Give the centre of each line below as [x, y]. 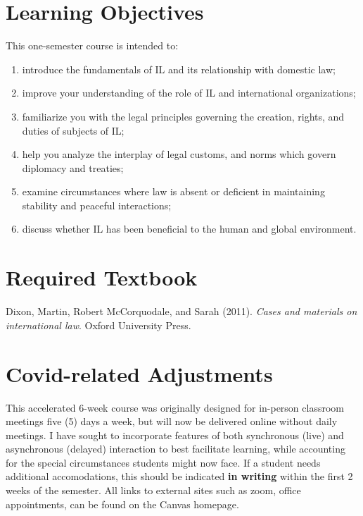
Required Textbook [102, 277]
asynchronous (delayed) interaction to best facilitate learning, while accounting [176, 449]
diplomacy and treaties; [73, 167]
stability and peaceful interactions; [97, 205]
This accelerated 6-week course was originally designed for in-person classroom [175, 407]
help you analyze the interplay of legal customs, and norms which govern [179, 154]
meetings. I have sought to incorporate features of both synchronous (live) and [175, 435]
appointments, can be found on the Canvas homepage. [122, 504]
